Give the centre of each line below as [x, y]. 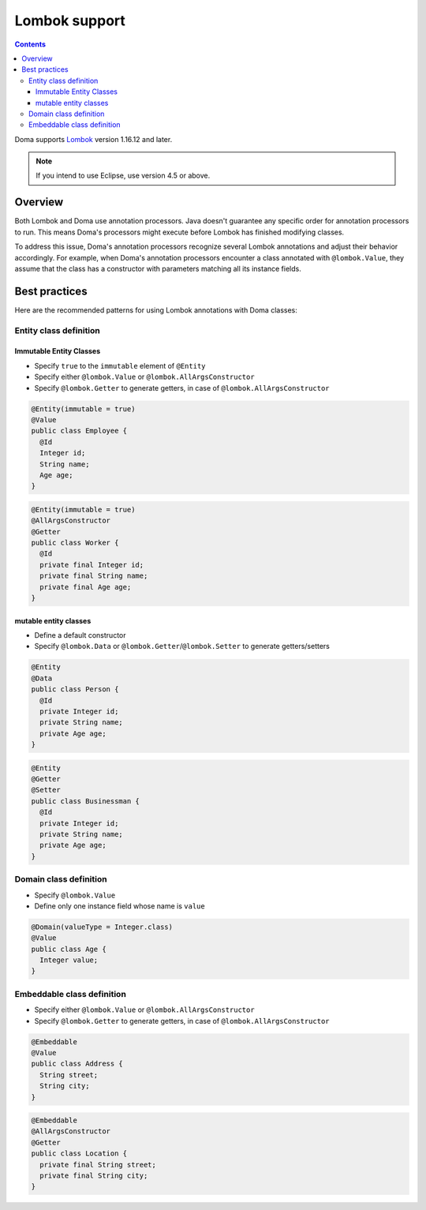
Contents [30, 44]
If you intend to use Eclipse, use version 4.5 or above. [123, 176]
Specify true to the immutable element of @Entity [120, 365]
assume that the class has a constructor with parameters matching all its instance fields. [158, 268]
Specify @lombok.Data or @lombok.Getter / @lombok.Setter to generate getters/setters [182, 646]
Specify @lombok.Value [75, 895]
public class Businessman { [85, 801]
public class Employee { [79, 431]
